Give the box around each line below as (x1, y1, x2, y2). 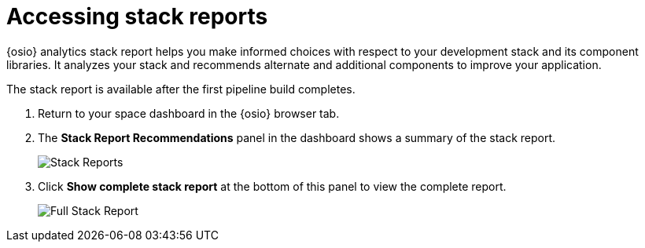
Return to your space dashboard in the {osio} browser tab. (38, 106, 340, 120)
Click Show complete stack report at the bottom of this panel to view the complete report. (38, 179, 507, 193)
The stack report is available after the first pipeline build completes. (6, 82, 356, 96)
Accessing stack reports (6, 3, 268, 30)
